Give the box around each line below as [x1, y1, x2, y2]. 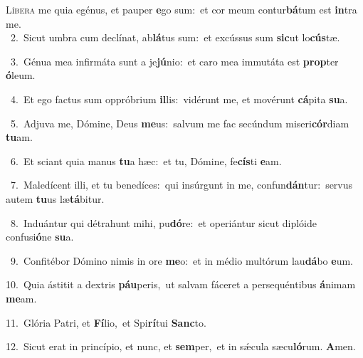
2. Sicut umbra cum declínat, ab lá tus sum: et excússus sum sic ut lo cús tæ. [10, 30, 340, 45]
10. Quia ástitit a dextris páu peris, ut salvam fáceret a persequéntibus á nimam [6, 277, 356, 292]
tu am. [6, 130, 33, 144]
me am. [6, 290, 37, 305]
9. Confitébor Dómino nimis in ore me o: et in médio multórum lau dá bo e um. [10, 253, 353, 268]
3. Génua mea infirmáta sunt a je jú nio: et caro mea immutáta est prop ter [10, 53, 339, 68]
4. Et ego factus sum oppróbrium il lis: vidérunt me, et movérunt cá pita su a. [10, 91, 348, 106]
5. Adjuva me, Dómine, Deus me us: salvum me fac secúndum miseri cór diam [10, 115, 349, 130]
